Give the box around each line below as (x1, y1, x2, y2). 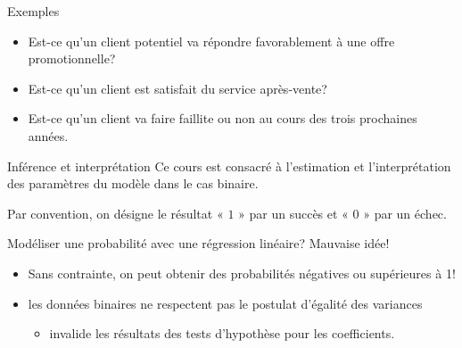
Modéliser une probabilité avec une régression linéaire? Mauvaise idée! (7, 234, 390, 253)
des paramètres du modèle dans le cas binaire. (7, 174, 259, 193)
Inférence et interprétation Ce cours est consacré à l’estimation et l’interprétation (7, 156, 451, 175)
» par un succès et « (238, 203, 349, 222)
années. (28, 126, 69, 145)
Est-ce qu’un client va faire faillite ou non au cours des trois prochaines (28, 109, 417, 128)
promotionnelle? (28, 49, 116, 68)
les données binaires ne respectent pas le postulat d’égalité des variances (28, 294, 423, 312)
